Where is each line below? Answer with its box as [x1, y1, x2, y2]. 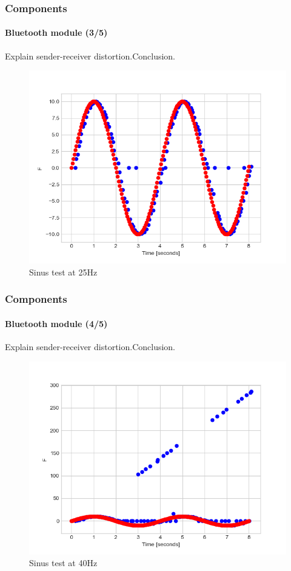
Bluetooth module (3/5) [5, 26, 108, 39]
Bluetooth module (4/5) [5, 317, 108, 329]
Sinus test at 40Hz [29, 556, 98, 569]
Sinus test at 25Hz [29, 265, 98, 278]
